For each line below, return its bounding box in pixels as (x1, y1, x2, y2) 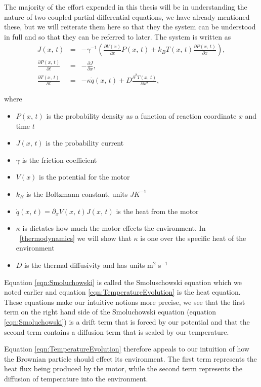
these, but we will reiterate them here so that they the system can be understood (4, 21, 256, 32)
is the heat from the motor (116, 205, 199, 216)
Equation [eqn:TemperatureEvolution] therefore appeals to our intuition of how (4, 343, 249, 354)
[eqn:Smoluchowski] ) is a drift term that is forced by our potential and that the (4, 316, 250, 327)
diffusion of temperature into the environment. (4, 373, 148, 383)
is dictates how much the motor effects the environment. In (22, 223, 206, 233)
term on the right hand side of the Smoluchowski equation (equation (4, 306, 216, 317)
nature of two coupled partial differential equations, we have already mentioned (4, 11, 250, 22)
